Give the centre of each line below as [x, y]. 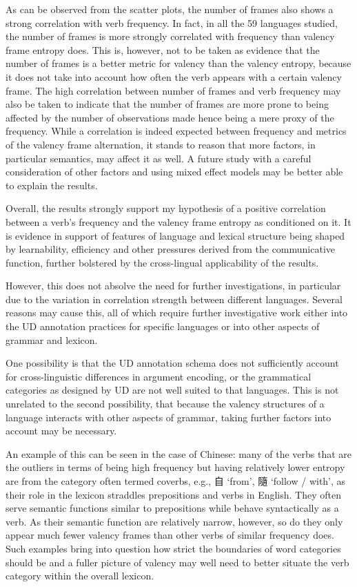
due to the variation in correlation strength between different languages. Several [174, 299]
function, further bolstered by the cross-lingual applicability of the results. [162, 262]
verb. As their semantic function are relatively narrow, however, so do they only [174, 521]
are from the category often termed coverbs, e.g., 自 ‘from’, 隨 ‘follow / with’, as [176, 481]
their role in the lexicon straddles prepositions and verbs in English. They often [174, 494]
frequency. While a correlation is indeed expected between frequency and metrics [176, 131]
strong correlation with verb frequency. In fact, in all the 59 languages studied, [172, 22]
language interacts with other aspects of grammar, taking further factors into [169, 417]
